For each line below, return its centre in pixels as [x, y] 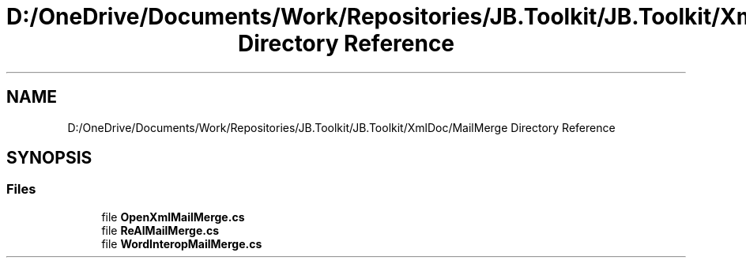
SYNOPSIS [49, 158]
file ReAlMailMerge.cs [160, 230]
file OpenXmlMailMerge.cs [173, 217]
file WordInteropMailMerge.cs [182, 243]
